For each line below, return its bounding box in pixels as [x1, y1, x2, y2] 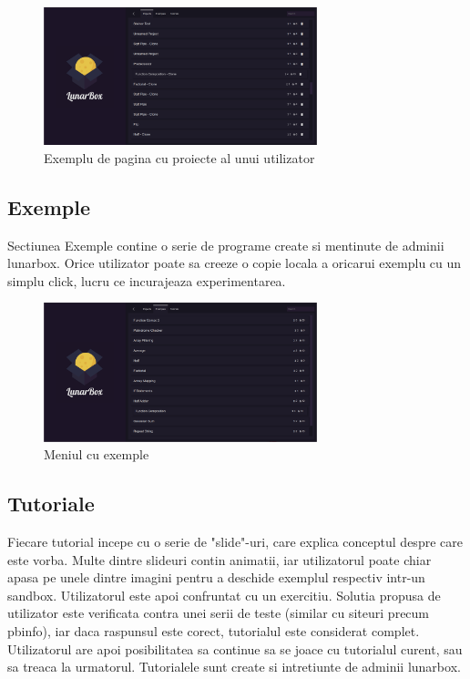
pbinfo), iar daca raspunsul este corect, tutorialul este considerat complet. [7, 622, 420, 641]
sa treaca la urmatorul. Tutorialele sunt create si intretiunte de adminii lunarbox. [7, 657, 461, 676]
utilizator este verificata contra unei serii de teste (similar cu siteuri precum [7, 603, 430, 622]
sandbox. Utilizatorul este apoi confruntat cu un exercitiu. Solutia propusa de [7, 585, 441, 604]
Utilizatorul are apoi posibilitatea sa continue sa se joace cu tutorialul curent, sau [7, 639, 463, 658]
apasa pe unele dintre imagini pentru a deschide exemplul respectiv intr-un [7, 568, 425, 587]
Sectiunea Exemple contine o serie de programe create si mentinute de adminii [7, 235, 444, 254]
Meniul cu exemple [44, 445, 149, 464]
